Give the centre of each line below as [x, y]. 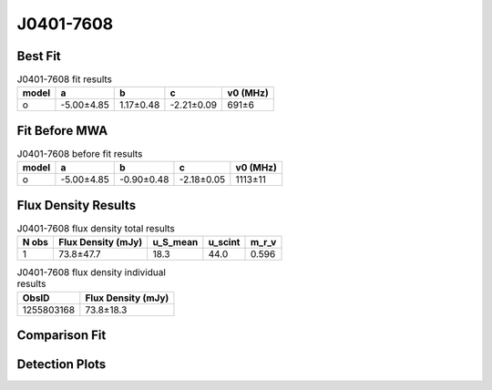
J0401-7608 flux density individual [91, 272]
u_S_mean [175, 242]
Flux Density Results [77, 205]
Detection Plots [61, 364]
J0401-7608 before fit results [80, 154]
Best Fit [39, 56]
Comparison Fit [61, 336]
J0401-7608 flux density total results [96, 229]
